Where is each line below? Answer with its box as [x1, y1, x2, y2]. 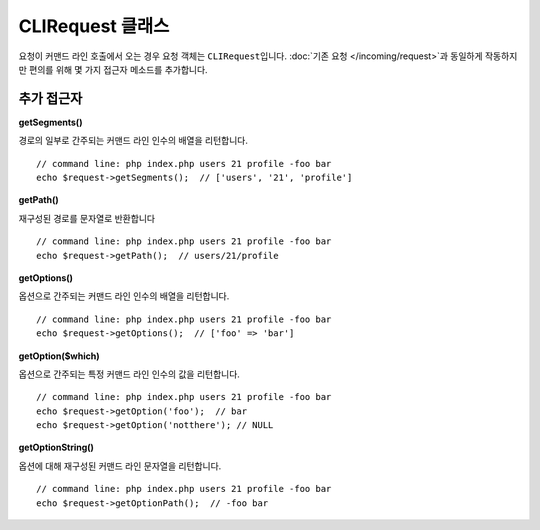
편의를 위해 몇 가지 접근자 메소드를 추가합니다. [28, 63, 209, 75]
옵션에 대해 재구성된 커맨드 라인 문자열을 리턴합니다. [18, 460, 222, 472]
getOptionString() [18, 441, 95, 454]
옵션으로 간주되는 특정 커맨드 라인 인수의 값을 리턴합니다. [18, 368, 240, 380]
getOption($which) [18, 350, 100, 362]
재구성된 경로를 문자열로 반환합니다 [18, 212, 155, 224]
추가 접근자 [18, 90, 83, 107]
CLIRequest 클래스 [18, 15, 170, 37]
